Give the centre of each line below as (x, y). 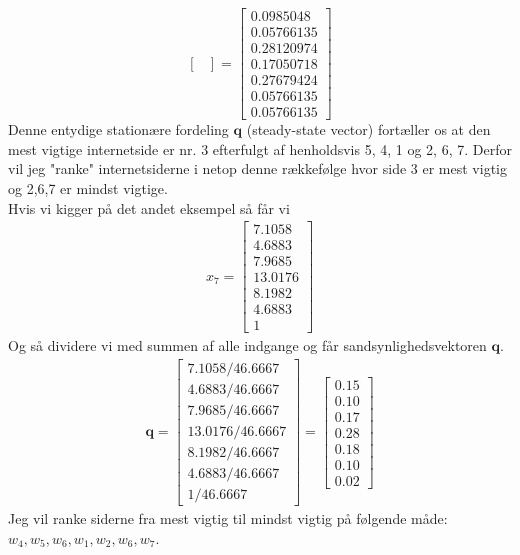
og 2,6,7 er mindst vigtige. (88, 188)
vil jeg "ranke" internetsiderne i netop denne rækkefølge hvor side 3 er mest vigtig (257, 168)
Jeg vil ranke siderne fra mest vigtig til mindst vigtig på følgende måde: (228, 518)
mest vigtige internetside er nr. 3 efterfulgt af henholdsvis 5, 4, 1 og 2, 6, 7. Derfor (260, 148)
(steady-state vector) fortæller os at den (368, 129)
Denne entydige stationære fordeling (118, 129)
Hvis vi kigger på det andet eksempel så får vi (149, 207)
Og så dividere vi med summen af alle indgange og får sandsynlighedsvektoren (247, 345)
